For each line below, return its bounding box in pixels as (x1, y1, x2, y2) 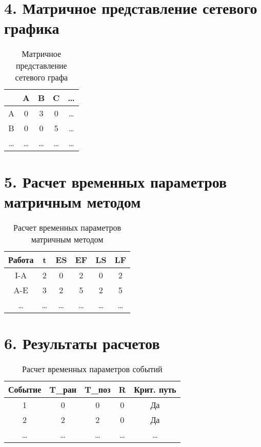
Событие (8, 383, 42, 395)
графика (4, 17, 59, 38)
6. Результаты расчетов (4, 332, 160, 353)
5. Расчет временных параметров (4, 171, 227, 192)
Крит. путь (134, 383, 176, 395)
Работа (8, 253, 34, 266)
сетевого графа (15, 71, 68, 84)
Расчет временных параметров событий (22, 362, 163, 375)
